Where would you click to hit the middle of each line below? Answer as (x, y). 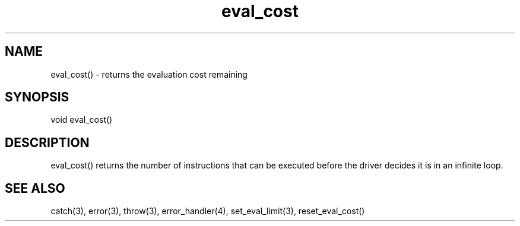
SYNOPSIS (37, 97)
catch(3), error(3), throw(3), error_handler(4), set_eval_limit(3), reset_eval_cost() (208, 211)
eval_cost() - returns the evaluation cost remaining (149, 74)
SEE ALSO (35, 188)
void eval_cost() (82, 120)
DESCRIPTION (47, 142)
